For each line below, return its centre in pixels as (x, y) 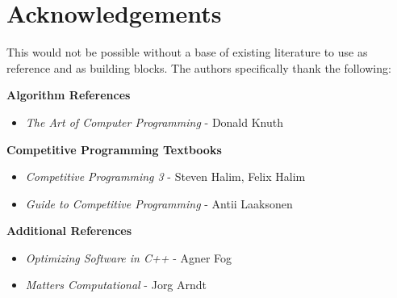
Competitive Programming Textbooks (114, 149)
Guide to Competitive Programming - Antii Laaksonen (159, 203)
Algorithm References (69, 95)
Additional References (69, 231)
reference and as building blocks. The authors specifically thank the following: (199, 67)
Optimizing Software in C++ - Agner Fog (129, 257)
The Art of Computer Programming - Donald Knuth (154, 122)
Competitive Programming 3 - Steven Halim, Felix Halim (165, 176)
